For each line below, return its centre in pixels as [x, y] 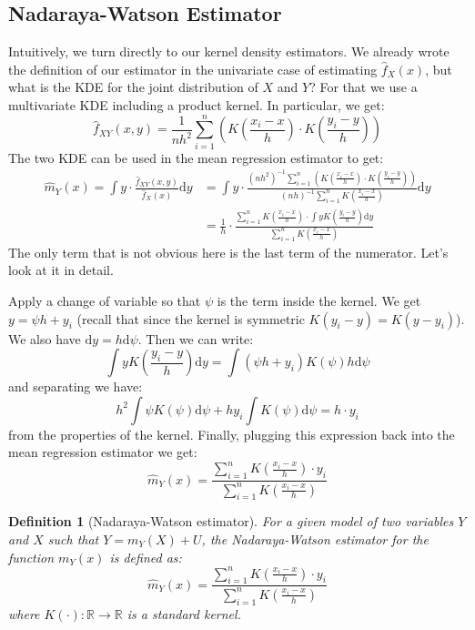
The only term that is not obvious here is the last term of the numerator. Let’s [228, 252]
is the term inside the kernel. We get [319, 300]
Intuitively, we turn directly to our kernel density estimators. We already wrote [229, 51]
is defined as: [146, 557]
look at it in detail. [61, 270]
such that [73, 539]
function [31, 557]
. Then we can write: [196, 338]
